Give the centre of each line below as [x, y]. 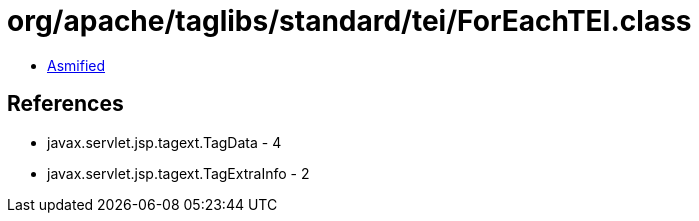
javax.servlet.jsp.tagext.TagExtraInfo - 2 [178, 173]
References [65, 104]
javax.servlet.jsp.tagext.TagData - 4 [164, 142]
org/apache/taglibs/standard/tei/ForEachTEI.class [349, 21]
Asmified [76, 65]
